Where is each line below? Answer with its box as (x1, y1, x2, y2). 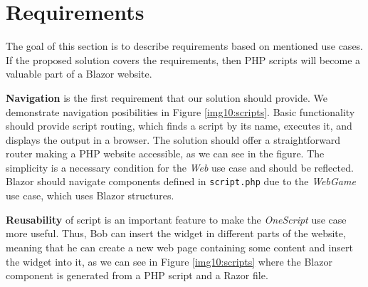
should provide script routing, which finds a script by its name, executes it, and (6, 118, 352, 133)
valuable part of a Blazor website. (6, 66, 152, 81)
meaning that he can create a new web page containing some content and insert (6, 239, 353, 254)
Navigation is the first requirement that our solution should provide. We (6, 90, 327, 105)
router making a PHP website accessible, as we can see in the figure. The (6, 146, 325, 161)
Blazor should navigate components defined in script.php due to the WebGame (6, 174, 356, 189)
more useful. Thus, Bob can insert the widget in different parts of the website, (6, 226, 346, 241)
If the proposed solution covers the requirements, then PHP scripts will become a (6, 52, 361, 67)
